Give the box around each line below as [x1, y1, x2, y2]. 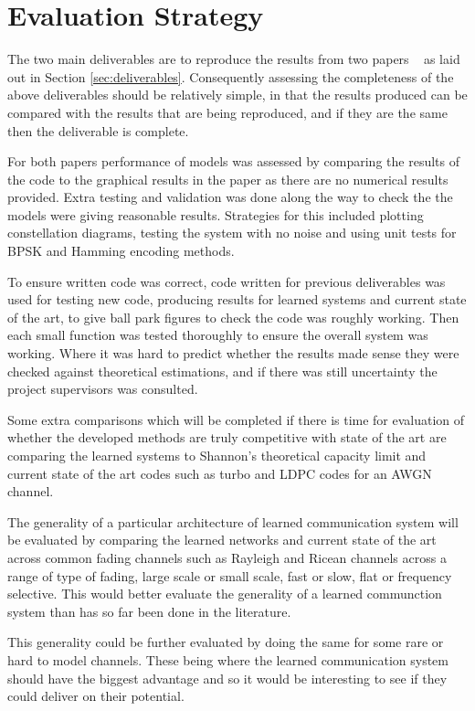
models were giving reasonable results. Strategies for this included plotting [7, 205, 424, 224]
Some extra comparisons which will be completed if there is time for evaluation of [7, 409, 465, 429]
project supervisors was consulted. [7, 379, 198, 398]
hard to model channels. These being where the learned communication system [7, 650, 449, 669]
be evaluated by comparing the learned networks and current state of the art [7, 530, 437, 549]
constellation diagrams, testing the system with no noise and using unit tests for [7, 223, 457, 242]
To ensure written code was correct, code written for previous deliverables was [7, 271, 446, 291]
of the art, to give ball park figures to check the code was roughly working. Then [7, 307, 459, 326]
